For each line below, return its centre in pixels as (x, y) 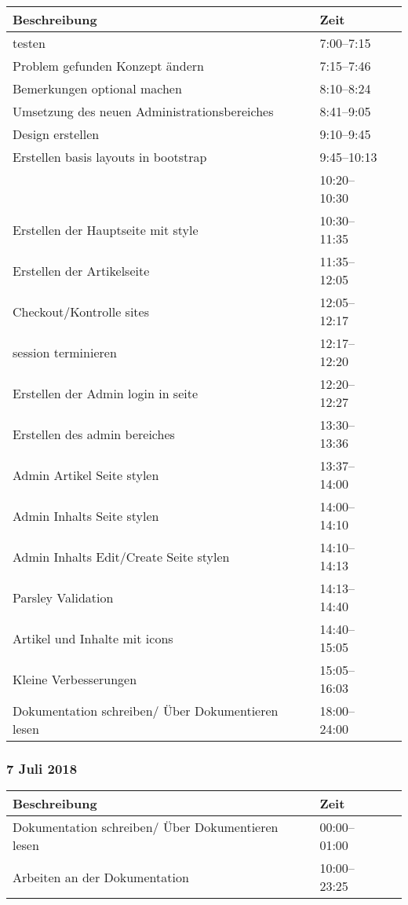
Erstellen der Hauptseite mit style (106, 229)
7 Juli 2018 (42, 768)
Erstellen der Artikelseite (81, 270)
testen (29, 43)
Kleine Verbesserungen (75, 679)
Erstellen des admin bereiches (94, 434)
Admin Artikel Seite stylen (86, 474)
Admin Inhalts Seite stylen (86, 515)
